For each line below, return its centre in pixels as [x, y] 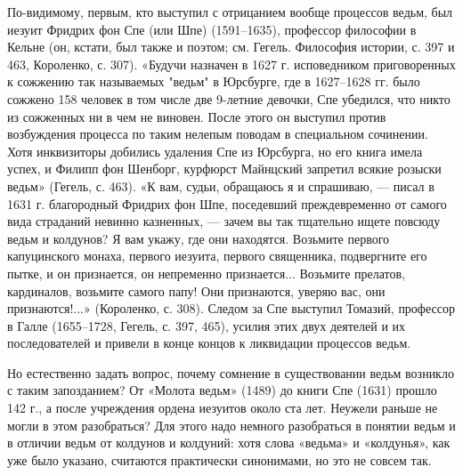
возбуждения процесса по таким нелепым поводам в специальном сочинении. [218, 134]
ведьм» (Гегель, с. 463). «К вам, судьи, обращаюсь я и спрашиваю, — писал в [221, 185]
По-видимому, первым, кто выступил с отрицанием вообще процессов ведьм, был [230, 12]
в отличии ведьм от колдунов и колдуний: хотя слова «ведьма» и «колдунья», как [229, 443]
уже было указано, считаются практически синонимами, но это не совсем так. [219, 459]
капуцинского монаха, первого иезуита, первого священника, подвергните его [217, 256]
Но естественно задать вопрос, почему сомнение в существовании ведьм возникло [231, 372]
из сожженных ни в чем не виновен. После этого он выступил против [197, 116]
